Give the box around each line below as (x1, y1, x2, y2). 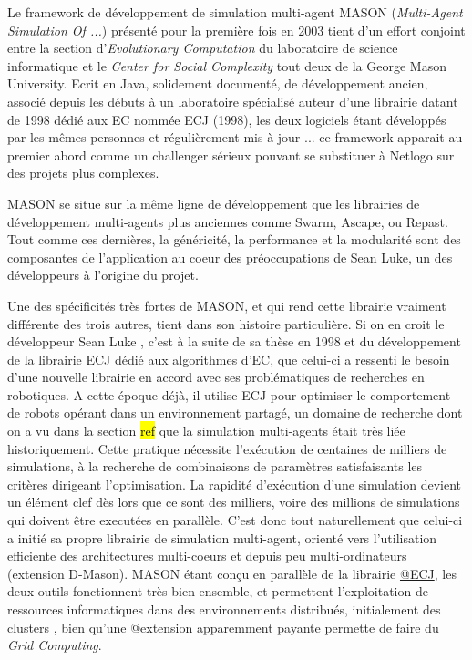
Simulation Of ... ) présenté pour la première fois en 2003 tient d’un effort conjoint (7, 20, 466, 39)
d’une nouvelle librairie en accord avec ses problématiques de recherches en (7, 367, 425, 387)
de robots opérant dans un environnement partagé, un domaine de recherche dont (7, 403, 463, 422)
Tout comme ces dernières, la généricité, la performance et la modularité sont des (7, 230, 461, 249)
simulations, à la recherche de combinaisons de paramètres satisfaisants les (7, 457, 423, 476)
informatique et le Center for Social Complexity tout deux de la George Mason (7, 56, 446, 75)
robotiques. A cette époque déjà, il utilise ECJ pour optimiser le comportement (7, 385, 451, 404)
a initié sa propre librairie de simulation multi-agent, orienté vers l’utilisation (7, 528, 437, 547)
